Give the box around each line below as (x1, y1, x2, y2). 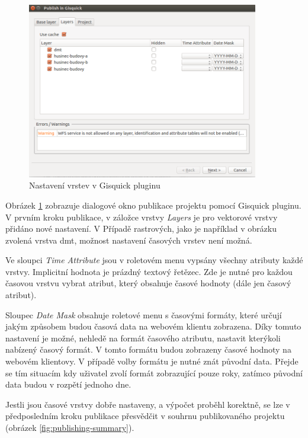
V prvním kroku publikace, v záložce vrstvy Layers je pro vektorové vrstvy (5, 210, 278, 223)
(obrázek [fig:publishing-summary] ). (5, 421, 134, 434)
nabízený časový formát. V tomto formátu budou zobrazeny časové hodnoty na (5, 343, 291, 356)
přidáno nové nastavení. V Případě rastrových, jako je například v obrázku (5, 222, 277, 235)
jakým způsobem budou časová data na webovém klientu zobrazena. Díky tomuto (5, 320, 301, 333)
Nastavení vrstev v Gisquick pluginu (29, 179, 161, 191)
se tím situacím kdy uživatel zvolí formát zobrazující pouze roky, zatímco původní (5, 366, 303, 379)
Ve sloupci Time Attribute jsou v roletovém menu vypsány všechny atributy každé (5, 254, 303, 266)
